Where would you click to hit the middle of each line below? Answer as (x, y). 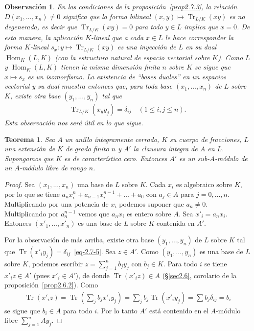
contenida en (176, 223)
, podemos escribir (56, 263)
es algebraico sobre (204, 184)
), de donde (92, 275)
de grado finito (87, 149)
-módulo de (231, 158)
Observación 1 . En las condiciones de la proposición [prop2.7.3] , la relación (121, 6)
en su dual (201, 47)
